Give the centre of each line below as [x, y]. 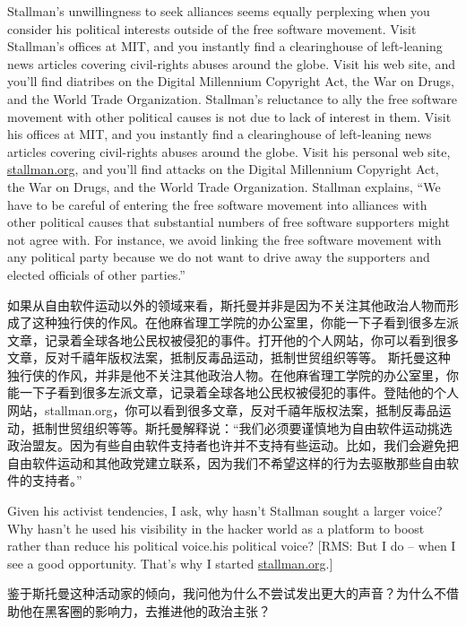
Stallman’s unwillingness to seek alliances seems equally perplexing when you [219, 11]
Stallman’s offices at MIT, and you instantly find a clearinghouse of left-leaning [225, 46]
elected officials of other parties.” [96, 274]
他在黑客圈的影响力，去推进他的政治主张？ [145, 611]
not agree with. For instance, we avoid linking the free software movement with [224, 239]
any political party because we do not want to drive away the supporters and [219, 257]
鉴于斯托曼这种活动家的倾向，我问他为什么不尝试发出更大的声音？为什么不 [227, 593]
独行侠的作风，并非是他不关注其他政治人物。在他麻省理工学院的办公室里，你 [233, 374]
